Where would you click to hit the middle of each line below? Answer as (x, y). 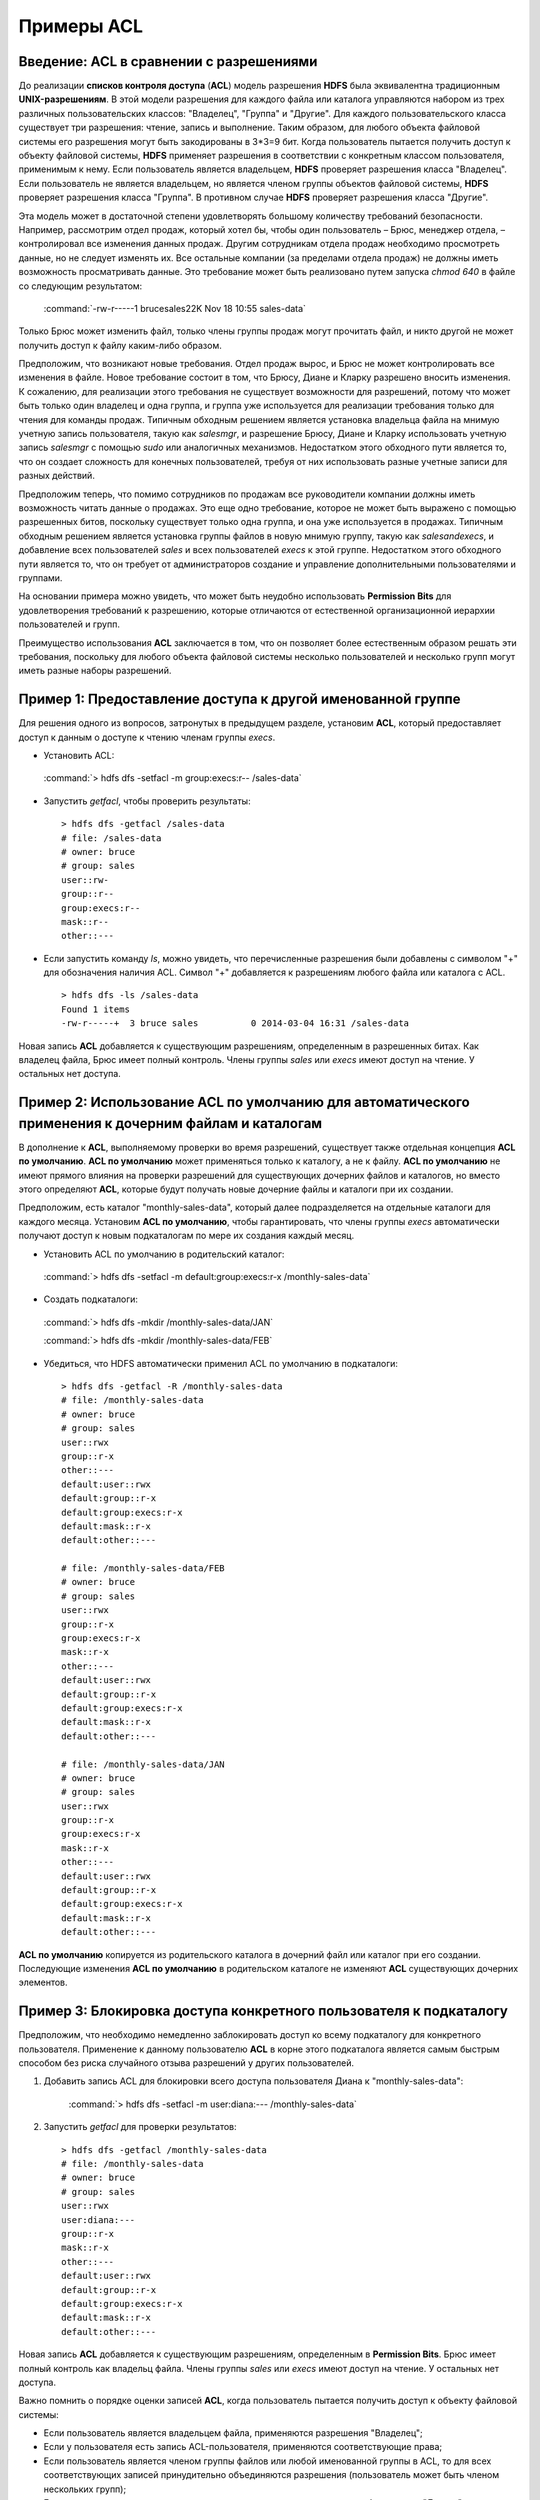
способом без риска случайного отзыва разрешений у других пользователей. (186, 2063)
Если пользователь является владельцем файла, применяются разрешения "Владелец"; (233, 2433)
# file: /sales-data (111, 838)
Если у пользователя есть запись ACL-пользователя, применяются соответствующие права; (243, 2447)
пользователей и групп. (69, 624)
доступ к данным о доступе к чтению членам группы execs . (147, 737)
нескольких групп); (85, 2489)
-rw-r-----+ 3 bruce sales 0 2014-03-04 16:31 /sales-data (235, 1023)
